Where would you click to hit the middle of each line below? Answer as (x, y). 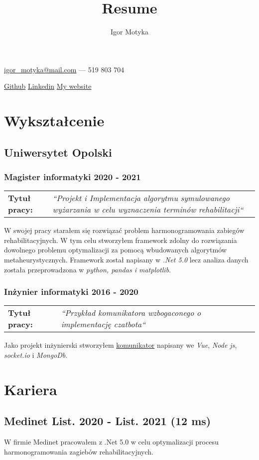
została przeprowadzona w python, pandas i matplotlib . (87, 269)
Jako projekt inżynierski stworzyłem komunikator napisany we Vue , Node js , (121, 345)
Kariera (31, 389)
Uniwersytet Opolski (58, 152)
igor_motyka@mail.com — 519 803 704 (64, 69)
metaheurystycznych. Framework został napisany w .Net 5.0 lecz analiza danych (126, 260)
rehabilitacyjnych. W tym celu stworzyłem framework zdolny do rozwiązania (121, 240)
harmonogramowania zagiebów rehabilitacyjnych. (79, 451)
